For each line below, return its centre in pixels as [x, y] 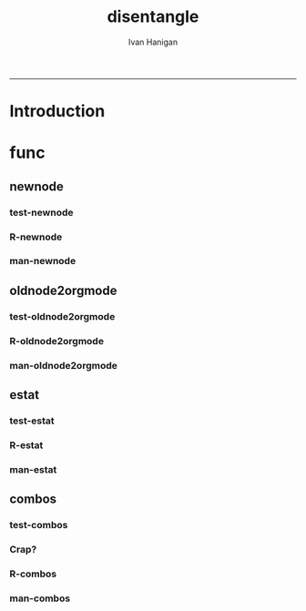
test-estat [32, 421]
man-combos [40, 598]
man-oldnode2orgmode [64, 365]
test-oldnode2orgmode [62, 316]
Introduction [57, 112]
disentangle [153, 17]
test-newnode [41, 212]
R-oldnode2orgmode [57, 341]
